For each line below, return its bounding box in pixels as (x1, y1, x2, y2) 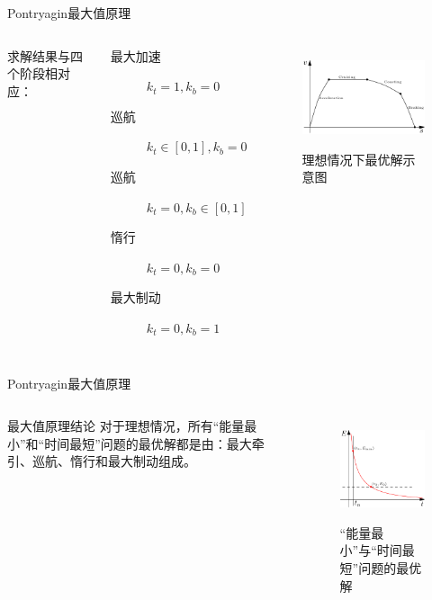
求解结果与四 (7, 46, 83, 65)
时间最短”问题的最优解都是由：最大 (44, 434, 252, 452)
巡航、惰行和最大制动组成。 (31, 452, 196, 470)
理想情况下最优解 (301, 149, 403, 168)
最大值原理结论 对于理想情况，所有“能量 (7, 416, 245, 435)
